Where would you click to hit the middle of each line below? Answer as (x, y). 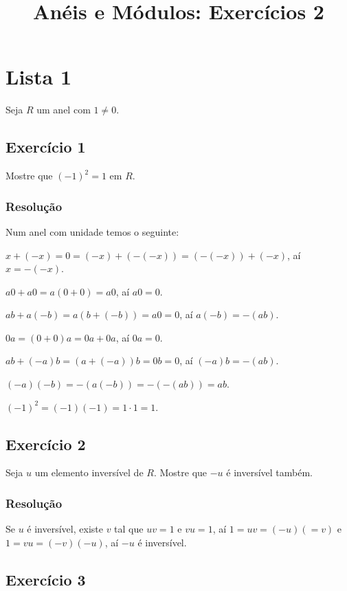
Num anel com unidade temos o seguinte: (92, 231)
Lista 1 (39, 77)
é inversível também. (269, 472)
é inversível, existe (65, 529)
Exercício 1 (46, 147)
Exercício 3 (46, 579)
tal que (129, 529)
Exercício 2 (46, 444)
